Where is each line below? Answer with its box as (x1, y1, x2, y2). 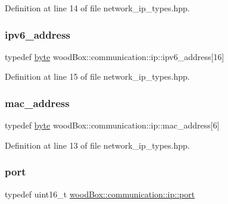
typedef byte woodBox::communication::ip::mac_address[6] (5, 119, 220, 131)
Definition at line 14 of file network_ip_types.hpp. (5, 2, 190, 14)
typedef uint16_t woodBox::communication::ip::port (5, 187, 195, 200)
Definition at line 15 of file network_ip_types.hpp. (5, 70, 190, 83)
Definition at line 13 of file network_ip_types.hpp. (5, 139, 190, 151)
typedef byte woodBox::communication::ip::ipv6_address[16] (5, 50, 224, 62)
